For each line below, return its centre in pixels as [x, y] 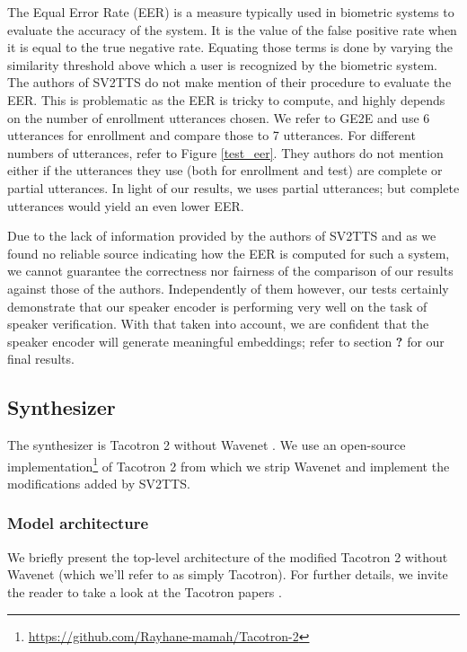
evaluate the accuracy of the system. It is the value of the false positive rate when [232, 29]
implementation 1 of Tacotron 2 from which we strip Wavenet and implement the [229, 464]
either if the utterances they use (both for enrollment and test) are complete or [225, 170]
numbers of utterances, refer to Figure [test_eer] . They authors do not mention [225, 152]
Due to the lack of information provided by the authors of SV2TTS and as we [222, 236]
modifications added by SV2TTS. [99, 483]
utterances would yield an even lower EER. [126, 205]
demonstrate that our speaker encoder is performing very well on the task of [217, 306]
